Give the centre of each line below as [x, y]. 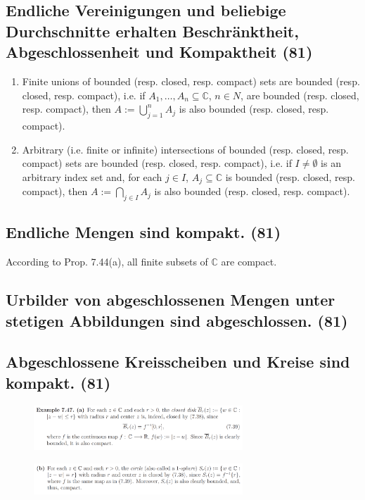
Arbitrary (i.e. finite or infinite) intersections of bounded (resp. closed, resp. [185, 149]
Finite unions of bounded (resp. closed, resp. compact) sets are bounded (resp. [191, 81]
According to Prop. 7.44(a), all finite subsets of [107, 262]
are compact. [249, 262]
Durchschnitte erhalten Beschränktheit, [152, 31]
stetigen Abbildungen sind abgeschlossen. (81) [177, 320]
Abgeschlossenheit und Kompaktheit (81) [159, 52]
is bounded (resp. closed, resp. [290, 176]
